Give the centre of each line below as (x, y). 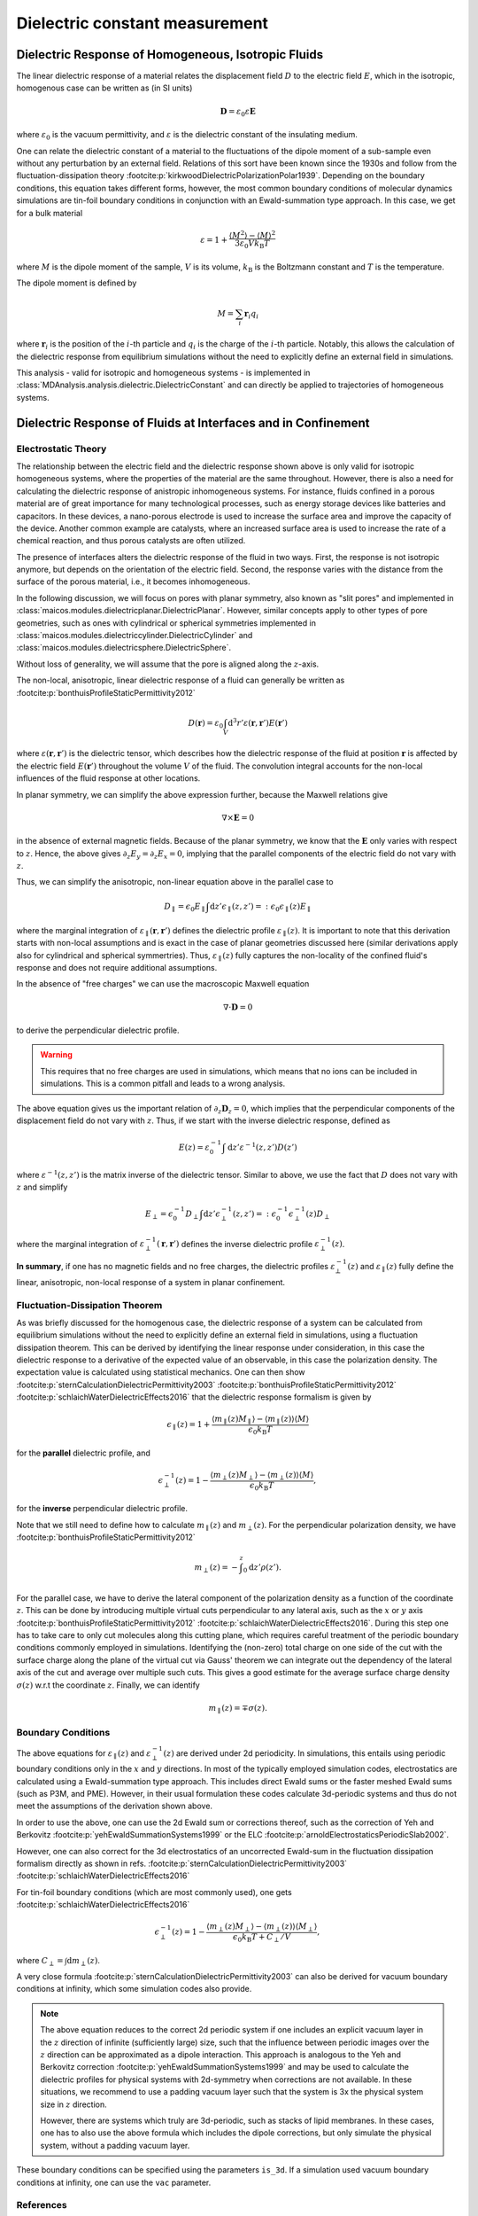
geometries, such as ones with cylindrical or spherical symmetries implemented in (166, 623)
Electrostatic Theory (62, 449)
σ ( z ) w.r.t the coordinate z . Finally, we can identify (108, 1685)
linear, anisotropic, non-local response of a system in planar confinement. (151, 1282)
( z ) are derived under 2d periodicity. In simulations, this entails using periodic (305, 1753)
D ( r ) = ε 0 (206, 724)
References (42, 2205)
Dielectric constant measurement (143, 23)
